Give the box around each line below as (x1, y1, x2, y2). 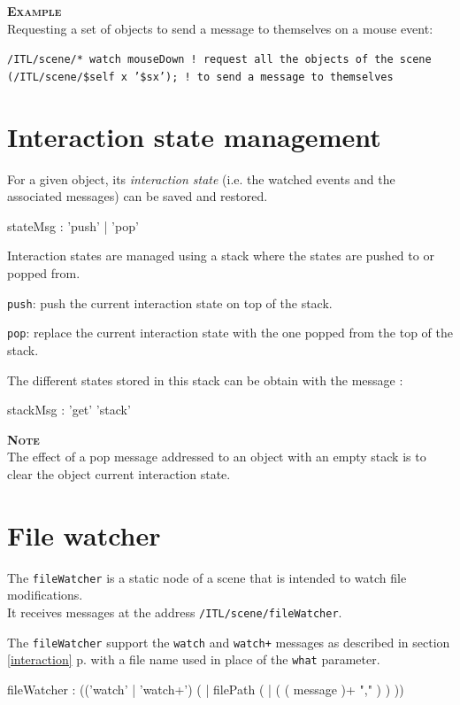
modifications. (7, 585, 83, 604)
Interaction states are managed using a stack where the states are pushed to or (7, 246, 434, 265)
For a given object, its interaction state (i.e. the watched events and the (7, 169, 395, 188)
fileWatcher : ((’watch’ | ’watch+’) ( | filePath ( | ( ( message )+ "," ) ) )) (7, 679, 404, 698)
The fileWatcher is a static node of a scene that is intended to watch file (7, 568, 407, 586)
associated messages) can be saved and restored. (7, 187, 268, 205)
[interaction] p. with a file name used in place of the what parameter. (7, 650, 380, 669)
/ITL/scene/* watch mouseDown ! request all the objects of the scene (7, 53, 432, 66)
